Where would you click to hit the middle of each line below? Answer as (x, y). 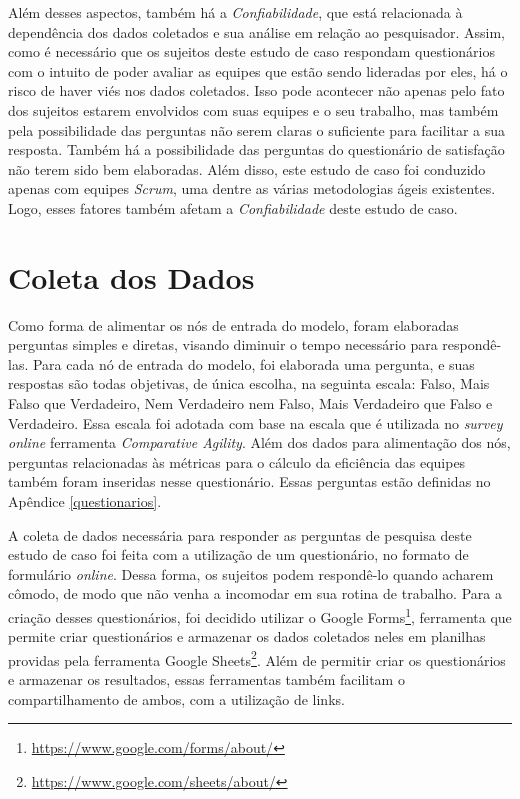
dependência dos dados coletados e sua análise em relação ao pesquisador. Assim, (256, 31)
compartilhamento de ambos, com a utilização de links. (176, 698)
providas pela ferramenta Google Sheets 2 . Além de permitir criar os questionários (257, 658)
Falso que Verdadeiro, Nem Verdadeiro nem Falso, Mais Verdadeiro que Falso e (250, 403)
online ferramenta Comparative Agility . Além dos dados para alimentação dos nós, (259, 442)
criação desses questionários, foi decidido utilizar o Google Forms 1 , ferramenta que (260, 615)
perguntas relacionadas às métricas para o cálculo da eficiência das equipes (237, 461)
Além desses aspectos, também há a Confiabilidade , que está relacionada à (235, 12)
